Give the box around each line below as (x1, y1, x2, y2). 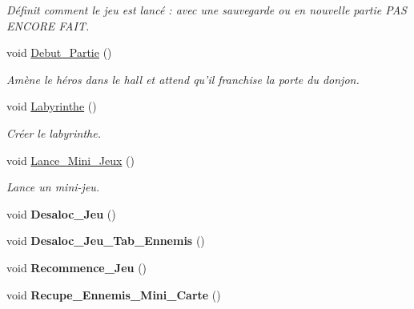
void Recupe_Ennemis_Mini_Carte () (6, 286, 221, 303)
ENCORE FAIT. (6, 17, 90, 34)
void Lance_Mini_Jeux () (6, 151, 135, 168)
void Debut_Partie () (6, 44, 112, 61)
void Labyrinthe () (6, 98, 97, 114)
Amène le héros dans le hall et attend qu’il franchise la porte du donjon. (6, 70, 360, 87)
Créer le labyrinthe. (6, 124, 101, 141)
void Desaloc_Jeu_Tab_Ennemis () (6, 232, 205, 249)
